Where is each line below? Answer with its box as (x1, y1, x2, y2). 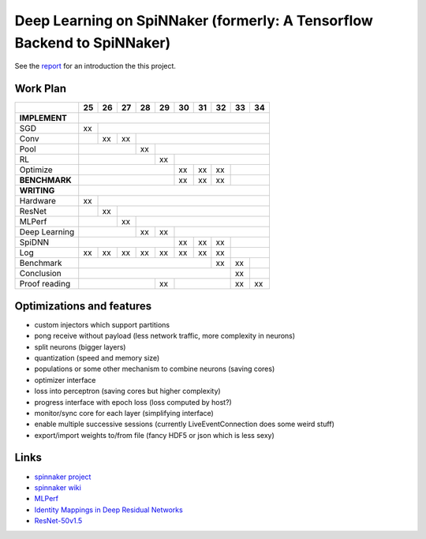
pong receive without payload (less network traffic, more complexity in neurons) (34, 331, 296, 341)
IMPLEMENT (19, 113, 67, 124)
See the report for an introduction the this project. (14, 62, 177, 71)
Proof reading (19, 279, 71, 290)
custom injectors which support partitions (34, 320, 170, 329)
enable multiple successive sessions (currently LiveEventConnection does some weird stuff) (34, 419, 335, 429)
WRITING (19, 185, 55, 197)
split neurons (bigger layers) (34, 342, 126, 351)
